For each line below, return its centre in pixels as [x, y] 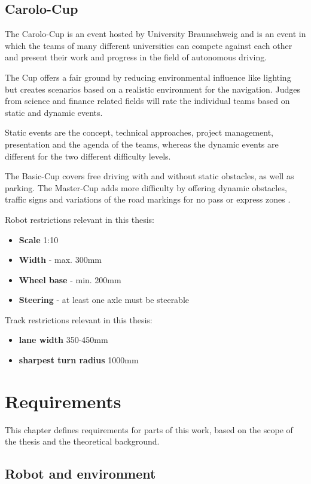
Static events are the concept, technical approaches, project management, [139, 132]
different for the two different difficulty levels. [88, 156]
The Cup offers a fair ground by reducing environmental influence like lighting [148, 77]
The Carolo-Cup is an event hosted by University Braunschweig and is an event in [155, 34]
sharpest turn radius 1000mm [79, 360]
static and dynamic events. [54, 112]
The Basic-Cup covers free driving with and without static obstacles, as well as [150, 176]
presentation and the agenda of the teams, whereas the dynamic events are [142, 144]
